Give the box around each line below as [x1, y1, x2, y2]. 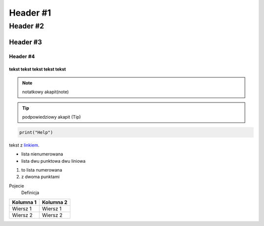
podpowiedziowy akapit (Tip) [22, 114, 81, 120]
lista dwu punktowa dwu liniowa [21, 158, 86, 164]
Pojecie [9, 183, 24, 189]
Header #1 [9, 7, 51, 18]
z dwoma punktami [21, 174, 60, 180]
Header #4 [9, 53, 35, 60]
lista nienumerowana [21, 151, 64, 157]
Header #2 [9, 22, 44, 30]
